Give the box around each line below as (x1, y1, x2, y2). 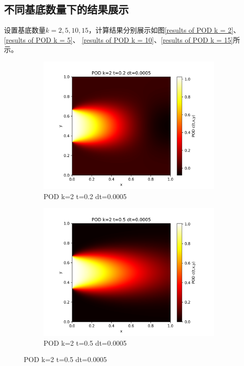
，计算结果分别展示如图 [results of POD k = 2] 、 (88, 25, 241, 35)
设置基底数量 (4, 25, 46, 35)
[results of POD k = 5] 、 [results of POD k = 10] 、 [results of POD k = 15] (4, 34, 233, 45)
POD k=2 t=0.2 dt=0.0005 (44, 191, 127, 201)
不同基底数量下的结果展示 (4, 1, 129, 17)
